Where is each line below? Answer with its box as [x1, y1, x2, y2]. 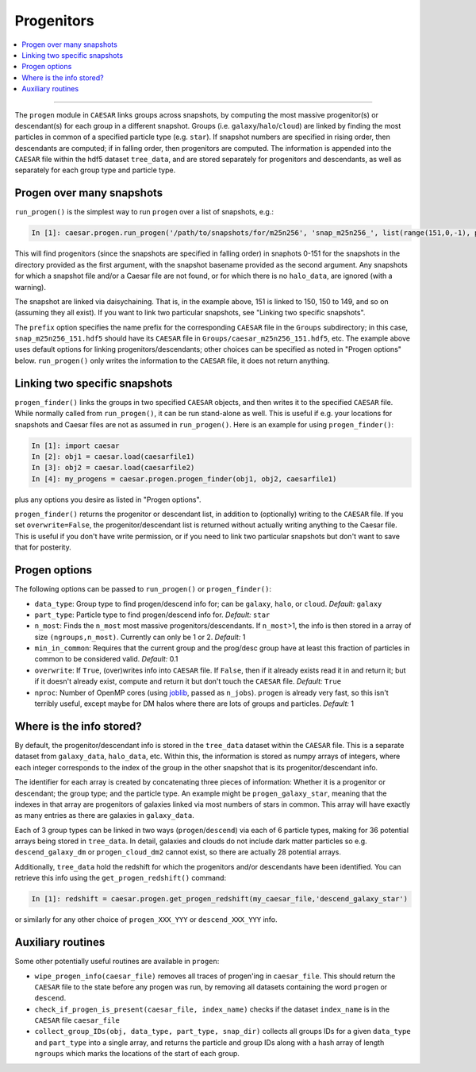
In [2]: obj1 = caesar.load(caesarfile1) [31, 452, 195, 461]
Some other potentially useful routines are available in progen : [14, 957, 220, 966]
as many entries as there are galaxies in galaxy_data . [14, 811, 194, 820]
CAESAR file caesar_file [34, 1016, 121, 1025]
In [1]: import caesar [31, 441, 120, 450]
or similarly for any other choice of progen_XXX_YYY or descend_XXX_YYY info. [14, 915, 278, 924]
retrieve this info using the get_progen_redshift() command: [14, 873, 226, 883]
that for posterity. [14, 542, 71, 552]
